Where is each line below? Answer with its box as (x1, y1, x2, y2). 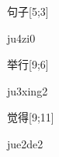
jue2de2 (7, 135, 43, 151)
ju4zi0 (7, 29, 36, 46)
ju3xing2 (7, 82, 48, 99)
